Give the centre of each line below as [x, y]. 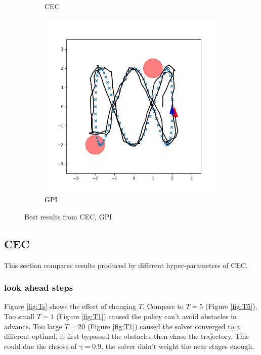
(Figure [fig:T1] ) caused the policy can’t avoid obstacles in [146, 316]
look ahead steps [39, 287]
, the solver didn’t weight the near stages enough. [178, 346]
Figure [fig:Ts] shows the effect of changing [70, 306]
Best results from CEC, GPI [68, 216]
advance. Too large [33, 326]
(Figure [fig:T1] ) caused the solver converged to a [164, 326]
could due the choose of [40, 346]
